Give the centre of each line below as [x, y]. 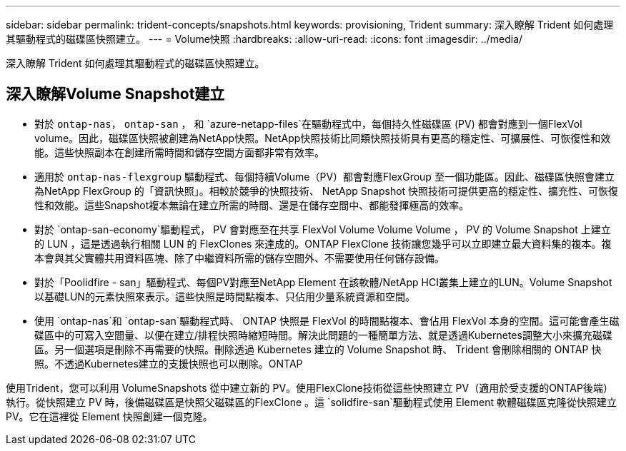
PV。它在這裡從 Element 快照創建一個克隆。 [109, 416]
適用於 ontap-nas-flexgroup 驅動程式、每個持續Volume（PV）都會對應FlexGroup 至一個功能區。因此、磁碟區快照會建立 [324, 176]
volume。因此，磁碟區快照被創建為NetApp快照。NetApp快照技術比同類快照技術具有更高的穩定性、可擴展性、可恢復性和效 [323, 138]
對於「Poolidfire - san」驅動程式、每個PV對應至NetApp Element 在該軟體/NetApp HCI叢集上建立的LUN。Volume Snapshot [323, 282]
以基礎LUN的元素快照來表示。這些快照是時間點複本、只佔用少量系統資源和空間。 [225, 296]
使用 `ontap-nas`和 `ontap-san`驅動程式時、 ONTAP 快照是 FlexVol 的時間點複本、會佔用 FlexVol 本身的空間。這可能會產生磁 [327, 320]
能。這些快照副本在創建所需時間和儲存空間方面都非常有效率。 [179, 152]
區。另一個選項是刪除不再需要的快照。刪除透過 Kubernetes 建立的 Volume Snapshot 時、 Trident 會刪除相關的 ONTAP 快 [318, 349]
